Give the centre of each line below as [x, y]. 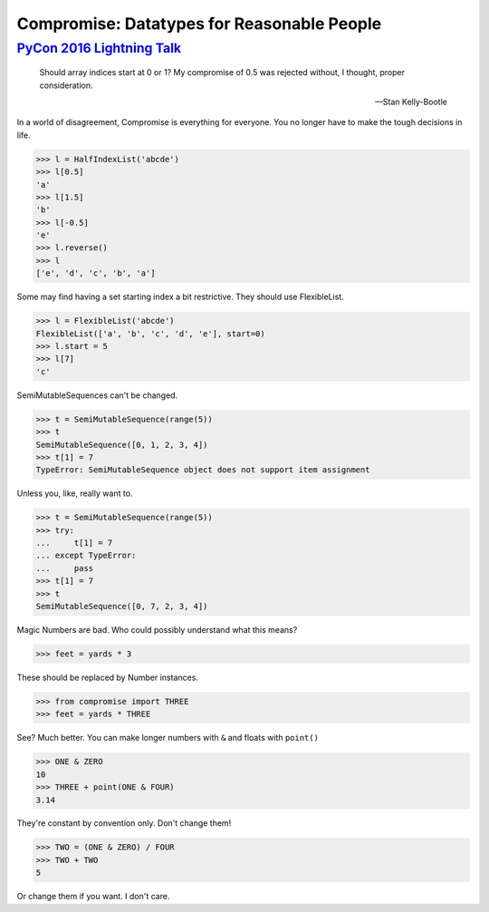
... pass [65, 568]
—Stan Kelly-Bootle [411, 102]
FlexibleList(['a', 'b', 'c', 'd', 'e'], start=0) [151, 334]
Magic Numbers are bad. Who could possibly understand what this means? [157, 630]
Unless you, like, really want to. [75, 493]
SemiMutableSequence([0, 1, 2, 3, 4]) [122, 445]
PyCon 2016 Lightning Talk [99, 48]
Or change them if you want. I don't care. [93, 897]
